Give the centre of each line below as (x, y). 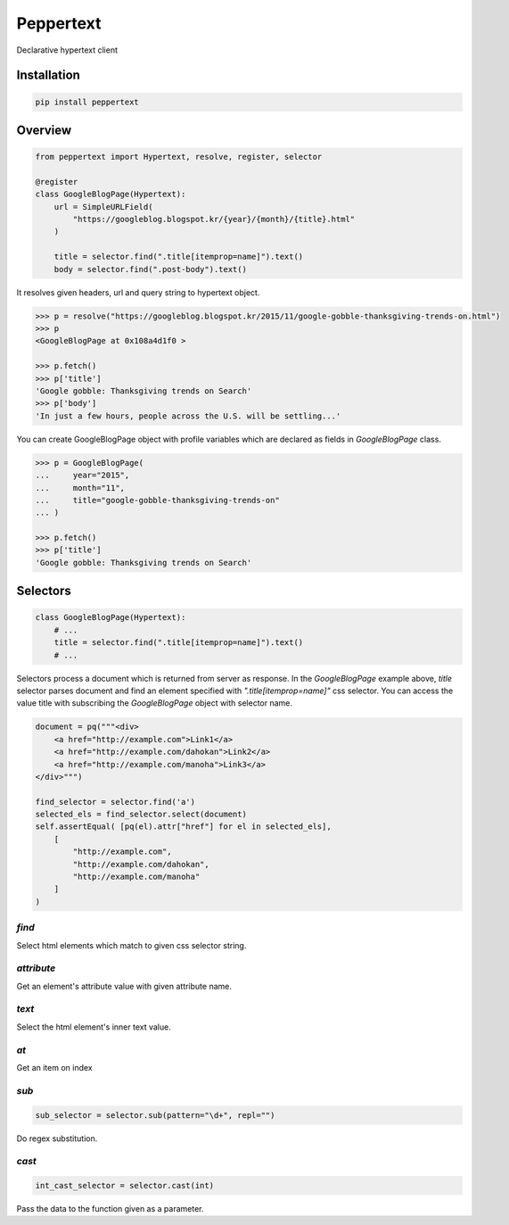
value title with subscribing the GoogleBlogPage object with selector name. (155, 703)
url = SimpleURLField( (103, 207)
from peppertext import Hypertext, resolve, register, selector (179, 157)
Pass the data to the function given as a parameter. (110, 1209)
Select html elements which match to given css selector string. (131, 945)
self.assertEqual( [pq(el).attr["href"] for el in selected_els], (183, 827)
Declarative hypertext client (67, 50)
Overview (44, 130)
